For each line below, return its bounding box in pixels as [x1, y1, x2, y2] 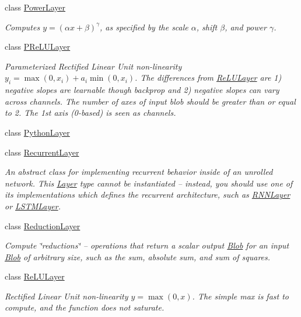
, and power [225, 20, 267, 33]
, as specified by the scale [100, 20, 188, 33]
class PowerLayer [5, 1, 66, 13]
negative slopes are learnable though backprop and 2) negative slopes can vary [5, 84, 279, 96]
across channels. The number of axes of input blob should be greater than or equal [5, 95, 296, 107]
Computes [5, 20, 40, 33]
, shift [196, 20, 218, 33]
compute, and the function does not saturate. [5, 301, 164, 313]
